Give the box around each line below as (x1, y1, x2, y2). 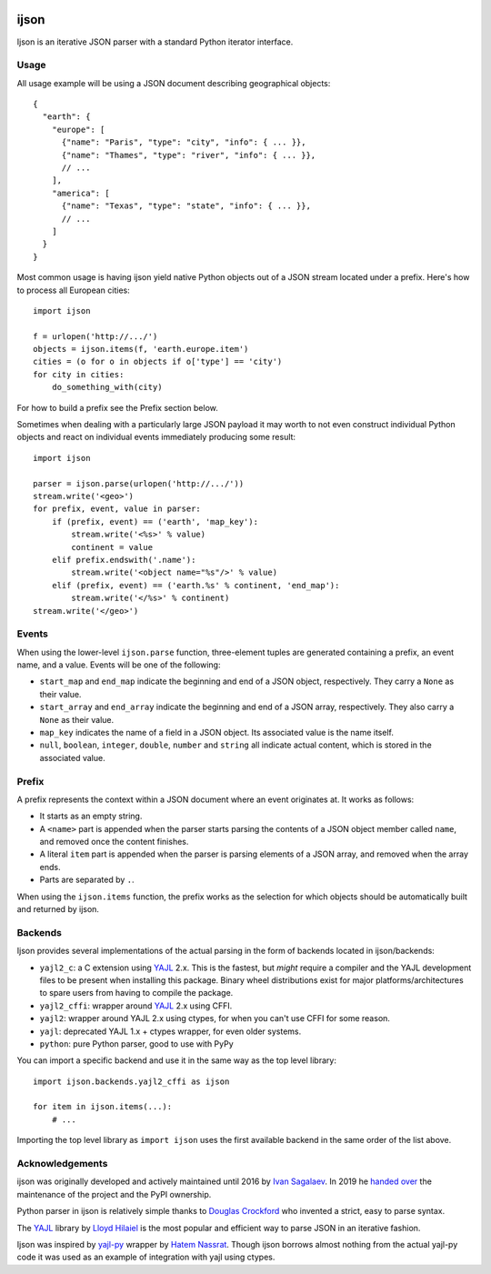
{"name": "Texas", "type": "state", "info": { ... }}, (61, 201, 311, 211)
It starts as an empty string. (39, 810, 143, 822)
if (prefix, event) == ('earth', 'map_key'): (51, 517, 259, 527)
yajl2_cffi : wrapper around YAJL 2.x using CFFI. (39, 1000, 233, 1011)
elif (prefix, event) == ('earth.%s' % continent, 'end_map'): (51, 580, 340, 590)
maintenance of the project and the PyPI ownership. (16, 1189, 212, 1199)
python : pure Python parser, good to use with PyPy (39, 1038, 234, 1049)
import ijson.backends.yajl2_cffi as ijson (33, 1076, 230, 1087)
